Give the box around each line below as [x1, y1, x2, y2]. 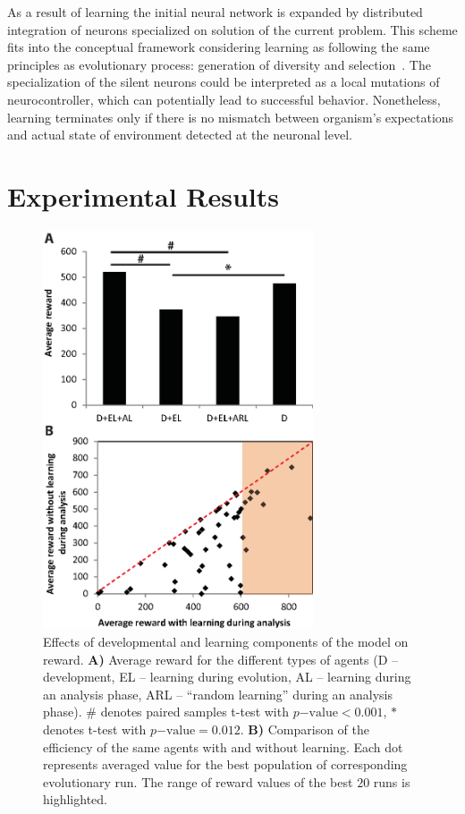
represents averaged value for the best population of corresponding [43, 755, 408, 774]
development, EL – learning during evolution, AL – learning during [43, 667, 411, 686]
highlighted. [43, 790, 107, 809]
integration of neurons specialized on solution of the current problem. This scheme [7, 20, 458, 38]
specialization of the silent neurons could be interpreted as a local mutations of [7, 72, 440, 91]
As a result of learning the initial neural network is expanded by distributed [7, 3, 423, 21]
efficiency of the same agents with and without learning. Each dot [43, 737, 403, 756]
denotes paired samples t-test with [100, 702, 289, 721]
